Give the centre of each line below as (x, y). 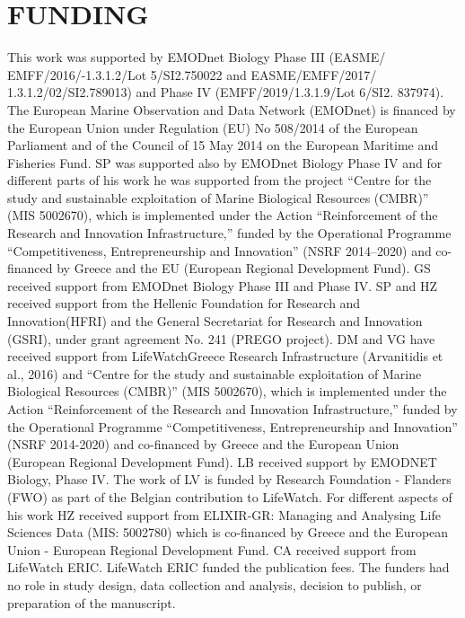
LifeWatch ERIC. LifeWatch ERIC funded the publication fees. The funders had (228, 567)
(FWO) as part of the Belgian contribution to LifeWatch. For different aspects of (230, 496)
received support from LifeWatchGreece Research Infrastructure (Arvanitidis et (225, 356)
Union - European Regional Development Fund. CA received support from (212, 549)
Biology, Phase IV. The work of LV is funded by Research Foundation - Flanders (229, 479)
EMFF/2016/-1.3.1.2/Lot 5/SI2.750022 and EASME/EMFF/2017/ (192, 74)
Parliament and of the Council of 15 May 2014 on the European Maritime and (223, 145)
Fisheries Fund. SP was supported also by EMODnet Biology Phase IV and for (225, 162)
